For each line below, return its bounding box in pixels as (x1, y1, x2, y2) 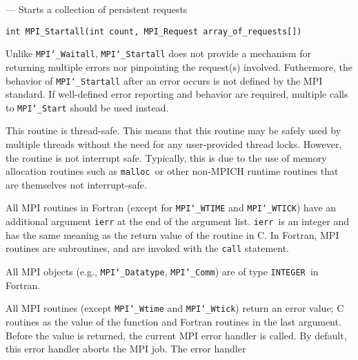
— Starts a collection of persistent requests (6, 2, 188, 16)
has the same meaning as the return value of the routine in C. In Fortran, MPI (6, 227, 339, 242)
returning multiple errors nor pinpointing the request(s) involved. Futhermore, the (6, 59, 352, 74)
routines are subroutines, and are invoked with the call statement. (6, 241, 290, 255)
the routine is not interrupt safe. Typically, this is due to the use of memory (6, 150, 327, 165)
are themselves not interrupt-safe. (6, 177, 147, 191)
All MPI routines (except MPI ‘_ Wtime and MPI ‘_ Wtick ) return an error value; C (6, 301, 344, 315)
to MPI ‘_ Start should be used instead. (6, 100, 169, 114)
